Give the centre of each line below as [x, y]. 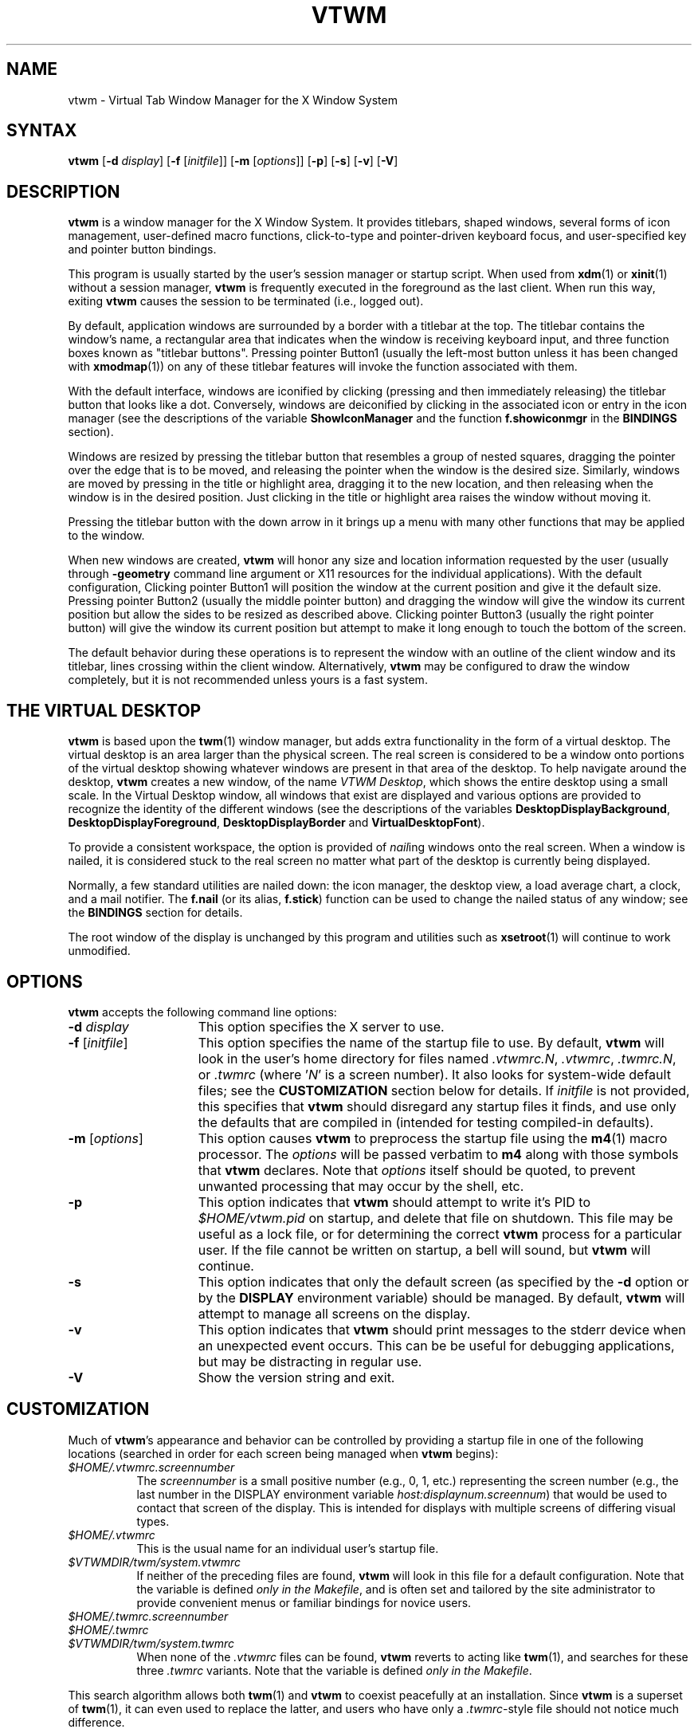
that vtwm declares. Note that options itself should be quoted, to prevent [417, 1170]
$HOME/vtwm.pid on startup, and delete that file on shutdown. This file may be [435, 1218]
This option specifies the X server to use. [321, 1026]
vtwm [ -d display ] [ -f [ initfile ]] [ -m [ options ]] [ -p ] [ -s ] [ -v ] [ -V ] [233, 161]
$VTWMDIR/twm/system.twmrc [151, 1643]
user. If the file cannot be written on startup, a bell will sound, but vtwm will [424, 1250]
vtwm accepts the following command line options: [202, 1012]
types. [153, 1521]
